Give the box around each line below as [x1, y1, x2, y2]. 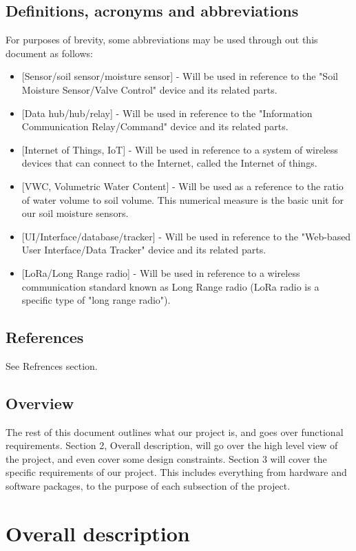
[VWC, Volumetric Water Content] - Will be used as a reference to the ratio [21, 178, 344, 193]
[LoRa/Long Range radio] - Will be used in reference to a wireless [21, 265, 300, 280]
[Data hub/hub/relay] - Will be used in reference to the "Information [21, 105, 313, 120]
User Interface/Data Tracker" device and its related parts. [21, 242, 266, 257]
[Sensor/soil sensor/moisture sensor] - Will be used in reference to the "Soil [21, 69, 338, 83]
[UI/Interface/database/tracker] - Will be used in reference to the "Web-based [21, 229, 351, 243]
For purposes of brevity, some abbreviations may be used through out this [6, 32, 318, 47]
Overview [6, 392, 74, 413]
